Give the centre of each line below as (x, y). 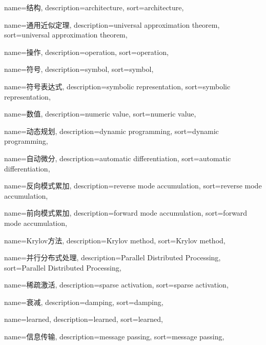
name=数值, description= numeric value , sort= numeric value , (100, 114)
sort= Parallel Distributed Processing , (63, 267)
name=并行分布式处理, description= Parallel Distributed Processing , (112, 257)
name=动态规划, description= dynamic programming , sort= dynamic (111, 131)
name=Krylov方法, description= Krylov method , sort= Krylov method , (115, 240)
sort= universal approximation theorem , (66, 35)
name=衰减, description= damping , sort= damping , (84, 302)
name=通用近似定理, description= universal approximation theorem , (112, 24)
